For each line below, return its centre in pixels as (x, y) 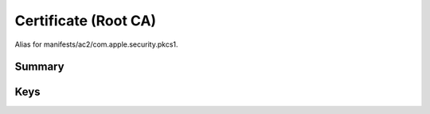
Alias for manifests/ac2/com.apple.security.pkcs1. (96, 44)
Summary (39, 67)
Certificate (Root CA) (86, 21)
